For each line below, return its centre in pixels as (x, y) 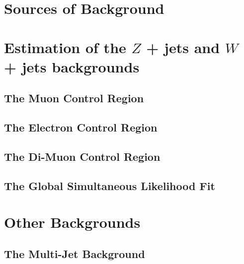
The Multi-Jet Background (75, 253)
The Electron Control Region (81, 127)
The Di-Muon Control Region (82, 156)
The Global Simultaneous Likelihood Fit (110, 185)
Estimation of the (65, 47)
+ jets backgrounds (72, 66)
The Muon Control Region (74, 98)
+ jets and (183, 47)
